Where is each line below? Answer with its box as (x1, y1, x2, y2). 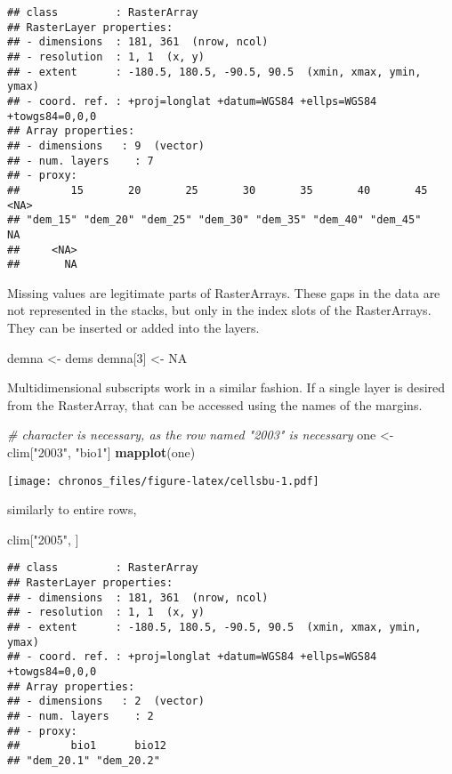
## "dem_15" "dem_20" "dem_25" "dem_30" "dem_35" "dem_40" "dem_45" (7, 214, 422, 227)
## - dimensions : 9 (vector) (7, 139, 205, 152)
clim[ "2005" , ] (7, 529, 79, 548)
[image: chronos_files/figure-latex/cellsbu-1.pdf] (7, 474, 319, 488)
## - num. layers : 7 (7, 154, 154, 167)
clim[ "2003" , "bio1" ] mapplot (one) (7, 442, 196, 461)
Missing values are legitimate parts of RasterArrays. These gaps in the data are (7, 283, 440, 302)
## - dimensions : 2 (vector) (7, 695, 205, 708)
